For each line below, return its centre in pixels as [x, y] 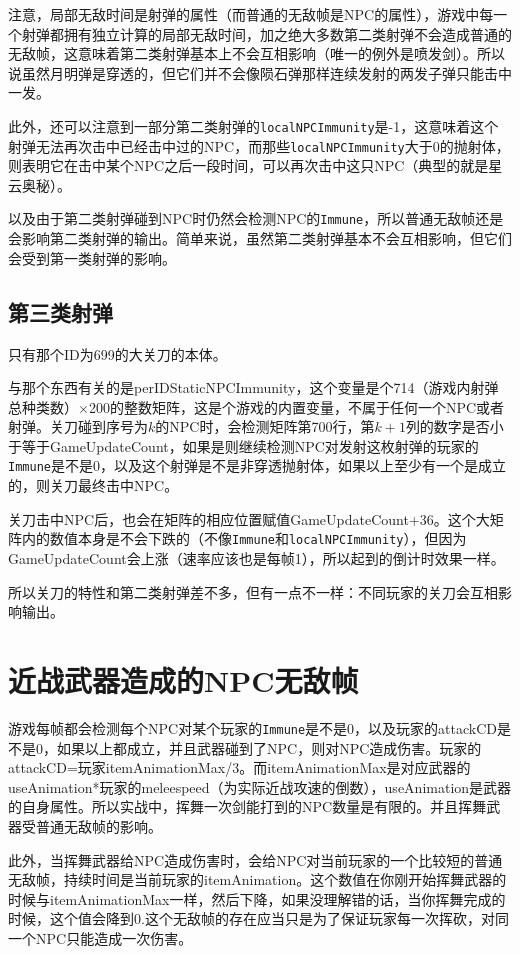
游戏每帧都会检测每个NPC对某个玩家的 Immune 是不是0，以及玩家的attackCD [253, 727]
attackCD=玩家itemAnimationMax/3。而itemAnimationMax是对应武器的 [239, 767]
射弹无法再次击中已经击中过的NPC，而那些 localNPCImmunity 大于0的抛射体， [259, 145]
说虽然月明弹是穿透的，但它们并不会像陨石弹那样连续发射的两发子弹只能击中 [260, 72]
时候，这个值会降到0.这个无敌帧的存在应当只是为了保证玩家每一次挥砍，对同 [258, 918]
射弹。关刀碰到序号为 [78, 426]
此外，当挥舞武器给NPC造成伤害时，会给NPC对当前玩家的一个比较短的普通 [255, 859]
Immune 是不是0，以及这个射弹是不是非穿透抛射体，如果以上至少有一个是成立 [257, 465]
